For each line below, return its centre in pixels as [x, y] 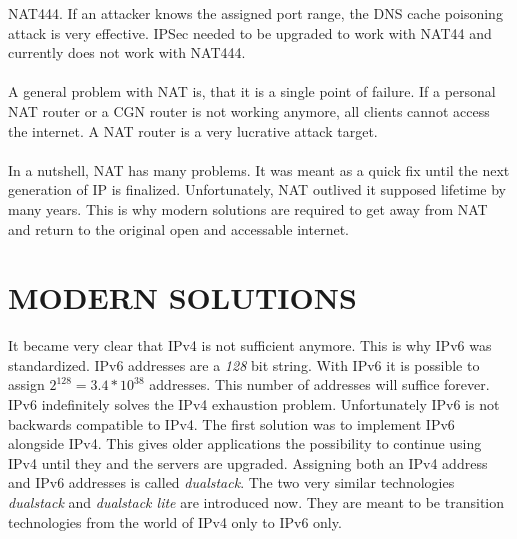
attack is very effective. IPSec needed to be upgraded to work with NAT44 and [250, 32]
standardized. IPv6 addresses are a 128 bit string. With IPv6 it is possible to [244, 364]
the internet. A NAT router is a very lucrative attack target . [193, 130]
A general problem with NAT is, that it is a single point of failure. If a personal [252, 91]
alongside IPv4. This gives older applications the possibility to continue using [245, 443]
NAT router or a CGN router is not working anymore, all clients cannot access [249, 110]
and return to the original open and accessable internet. [178, 228]
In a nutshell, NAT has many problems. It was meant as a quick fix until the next [259, 169]
